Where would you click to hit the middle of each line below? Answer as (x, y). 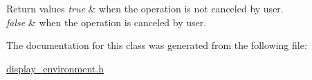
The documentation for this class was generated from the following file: (157, 45)
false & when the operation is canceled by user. (107, 22)
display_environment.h (55, 68)
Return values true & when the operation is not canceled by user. (145, 8)
